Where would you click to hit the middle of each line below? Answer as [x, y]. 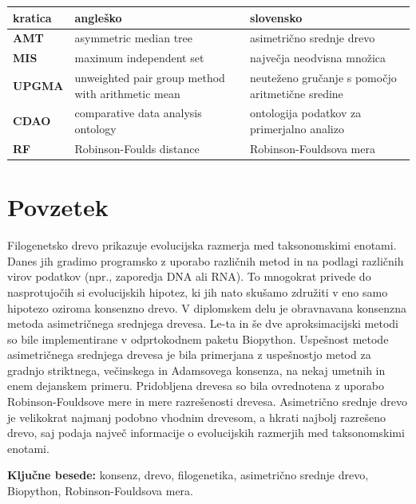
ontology [95, 129]
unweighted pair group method [150, 78]
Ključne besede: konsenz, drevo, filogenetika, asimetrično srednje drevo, [188, 475]
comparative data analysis [138, 113]
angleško [98, 17]
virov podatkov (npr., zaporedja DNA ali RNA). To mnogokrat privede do [189, 276]
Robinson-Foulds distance [137, 148]
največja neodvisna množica [318, 58]
